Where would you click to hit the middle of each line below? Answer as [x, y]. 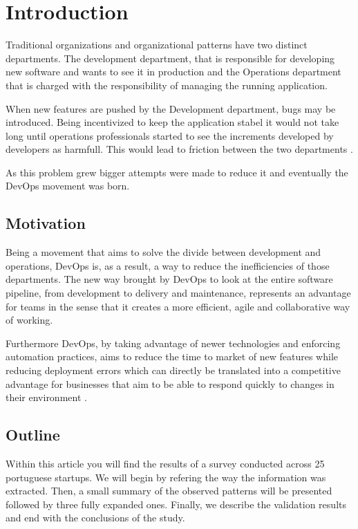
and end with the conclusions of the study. [95, 518]
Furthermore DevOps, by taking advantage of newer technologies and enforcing [173, 343]
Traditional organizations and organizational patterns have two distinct [157, 45]
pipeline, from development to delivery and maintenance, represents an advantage [178, 293]
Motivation [46, 223]
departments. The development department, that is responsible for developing [170, 58]
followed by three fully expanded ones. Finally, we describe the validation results [176, 504]
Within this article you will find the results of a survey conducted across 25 [165, 463]
